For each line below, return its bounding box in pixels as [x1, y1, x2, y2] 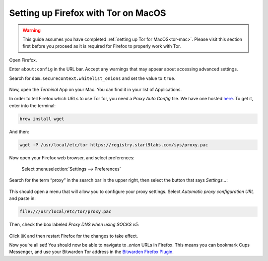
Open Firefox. [9, 57, 37, 63]
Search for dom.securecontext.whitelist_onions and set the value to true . [9, 75, 176, 81]
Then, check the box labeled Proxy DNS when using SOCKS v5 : [9, 221, 139, 228]
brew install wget [19, 116, 65, 122]
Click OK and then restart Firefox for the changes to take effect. [9, 233, 138, 239]
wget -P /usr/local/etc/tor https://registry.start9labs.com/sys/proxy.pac [19, 142, 208, 147]
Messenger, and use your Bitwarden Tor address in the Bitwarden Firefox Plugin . [9, 249, 174, 255]
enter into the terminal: [9, 102, 56, 109]
